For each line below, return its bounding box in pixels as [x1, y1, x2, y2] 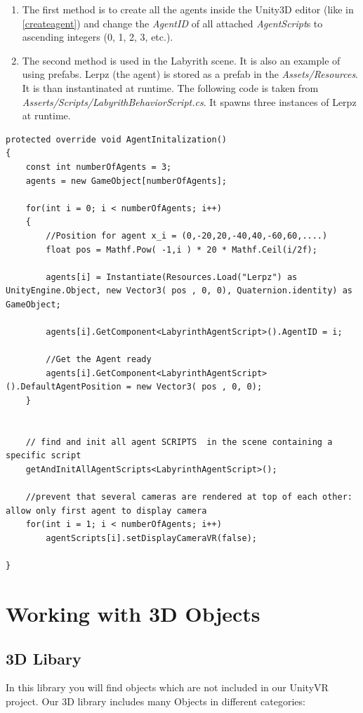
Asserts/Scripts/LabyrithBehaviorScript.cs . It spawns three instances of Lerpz [22, 94, 357, 109]
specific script [6, 451, 81, 461]
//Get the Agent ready [46, 354, 152, 365]
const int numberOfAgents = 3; [25, 161, 172, 172]
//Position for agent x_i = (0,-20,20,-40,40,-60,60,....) [46, 230, 328, 241]
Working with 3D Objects [6, 599, 260, 627]
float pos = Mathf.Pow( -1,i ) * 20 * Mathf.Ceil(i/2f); [46, 244, 317, 255]
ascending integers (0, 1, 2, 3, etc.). [22, 29, 173, 44]
